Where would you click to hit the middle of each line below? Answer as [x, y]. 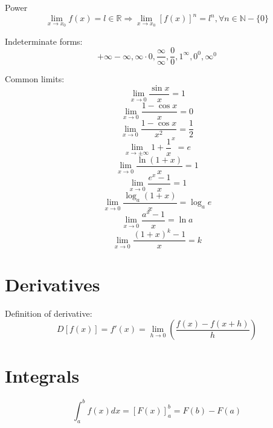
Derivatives [53, 284]
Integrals [42, 376]
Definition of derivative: [49, 313]
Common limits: [35, 79]
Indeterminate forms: [44, 41]
